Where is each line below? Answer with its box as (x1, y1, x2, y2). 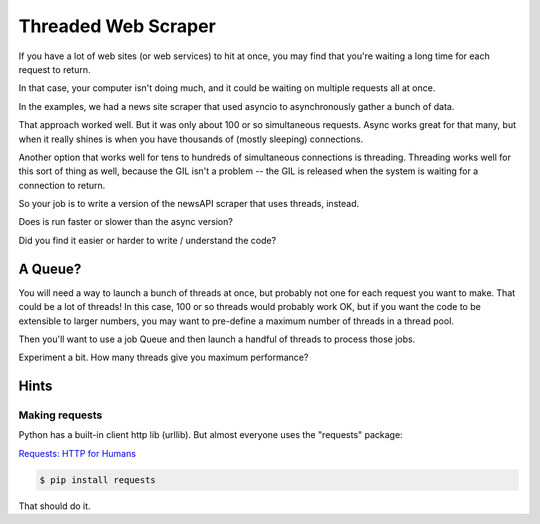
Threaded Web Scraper (18, 15, 217, 37)
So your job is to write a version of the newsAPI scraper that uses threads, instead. (18, 198, 360, 210)
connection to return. (18, 179, 106, 191)
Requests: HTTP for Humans (18, 447, 137, 459)
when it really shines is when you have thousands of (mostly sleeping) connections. (18, 133, 364, 145)
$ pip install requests (39, 474, 157, 485)
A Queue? (18, 260, 82, 277)
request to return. (18, 63, 91, 75)
